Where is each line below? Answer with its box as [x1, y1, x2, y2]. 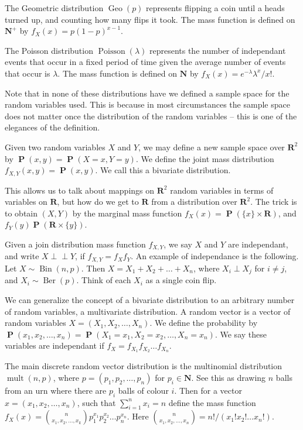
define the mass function [168, 396, 256, 408]
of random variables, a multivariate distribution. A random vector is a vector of [5, 305, 291, 317]
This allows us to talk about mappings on [5, 184, 155, 196]
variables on [5, 195, 47, 208]
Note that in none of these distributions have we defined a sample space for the [5, 87, 290, 99]
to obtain [5, 207, 38, 219]
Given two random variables [5, 140, 105, 153]
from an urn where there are [5, 384, 107, 396]
